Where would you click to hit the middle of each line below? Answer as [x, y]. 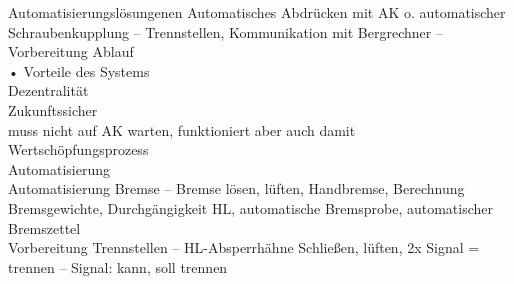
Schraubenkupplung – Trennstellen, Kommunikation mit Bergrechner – [225, 31]
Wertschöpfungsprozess [78, 149]
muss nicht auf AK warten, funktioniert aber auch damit [182, 129]
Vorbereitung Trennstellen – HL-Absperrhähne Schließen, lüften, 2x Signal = [244, 247]
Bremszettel [44, 227]
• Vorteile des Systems [79, 70]
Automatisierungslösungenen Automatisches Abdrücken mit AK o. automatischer [257, 12]
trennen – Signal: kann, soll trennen [118, 266]
